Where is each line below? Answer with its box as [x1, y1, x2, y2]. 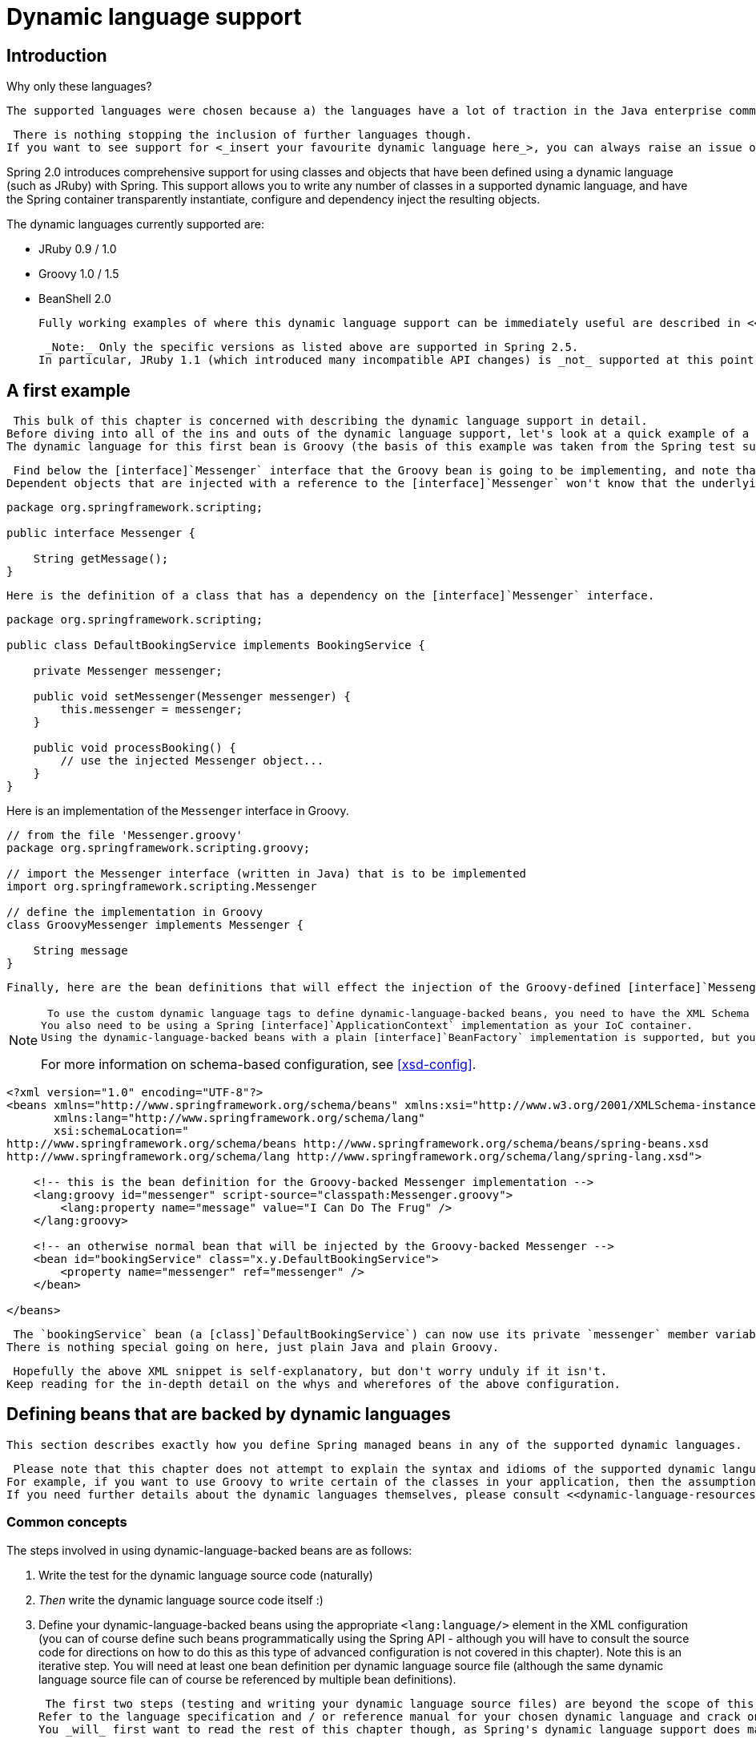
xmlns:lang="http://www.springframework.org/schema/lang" [54, 1112, 425, 1125]
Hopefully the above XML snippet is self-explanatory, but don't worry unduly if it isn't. [13, 1365, 608, 1378]
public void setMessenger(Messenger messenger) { [33, 690, 351, 704]
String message [33, 944, 128, 958]
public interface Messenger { [6, 527, 196, 540]
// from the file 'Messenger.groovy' [6, 829, 243, 842]
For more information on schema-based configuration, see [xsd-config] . [41, 1056, 477, 1073]
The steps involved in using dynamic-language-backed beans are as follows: [6, 1543, 412, 1557]
